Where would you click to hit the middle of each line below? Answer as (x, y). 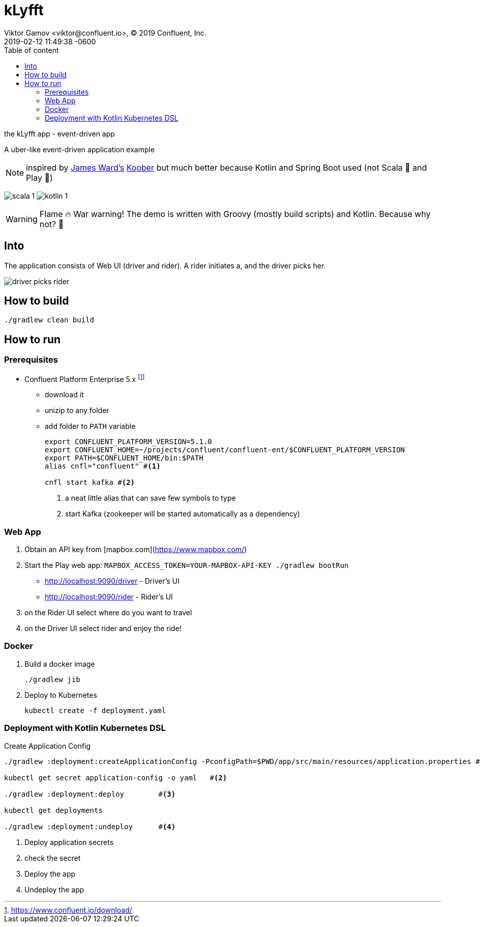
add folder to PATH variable (90, 426)
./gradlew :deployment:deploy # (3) (90, 794)
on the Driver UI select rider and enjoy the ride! (103, 629)
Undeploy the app (54, 889)
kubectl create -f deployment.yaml (95, 710)
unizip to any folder (77, 411)
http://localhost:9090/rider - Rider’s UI (109, 597)
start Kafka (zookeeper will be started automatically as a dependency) (183, 514)
